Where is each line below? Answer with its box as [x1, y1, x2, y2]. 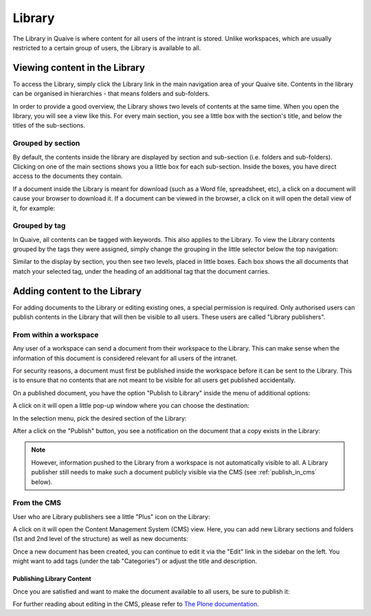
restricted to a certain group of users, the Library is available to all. [12, 43, 201, 52]
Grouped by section [12, 138, 80, 148]
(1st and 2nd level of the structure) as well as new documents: [12, 535, 188, 543]
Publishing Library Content [12, 575, 92, 583]
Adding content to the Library [12, 285, 142, 297]
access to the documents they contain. [12, 172, 123, 180]
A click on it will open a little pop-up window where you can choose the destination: [12, 401, 250, 410]
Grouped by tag [12, 221, 66, 230]
